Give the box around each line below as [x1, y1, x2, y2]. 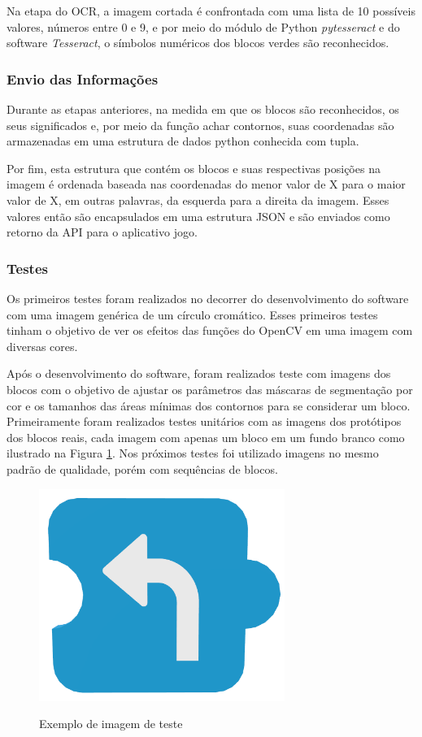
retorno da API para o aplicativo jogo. [7, 223, 198, 241]
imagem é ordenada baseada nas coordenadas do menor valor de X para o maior [7, 176, 406, 193]
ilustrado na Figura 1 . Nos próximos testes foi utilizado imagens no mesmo [7, 444, 379, 462]
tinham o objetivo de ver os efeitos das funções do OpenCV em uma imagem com [7, 322, 413, 339]
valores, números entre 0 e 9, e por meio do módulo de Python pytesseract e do [7, 18, 400, 35]
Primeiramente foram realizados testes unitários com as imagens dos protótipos [7, 413, 402, 430]
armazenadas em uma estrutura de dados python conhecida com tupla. [7, 132, 359, 150]
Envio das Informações [7, 68, 159, 89]
